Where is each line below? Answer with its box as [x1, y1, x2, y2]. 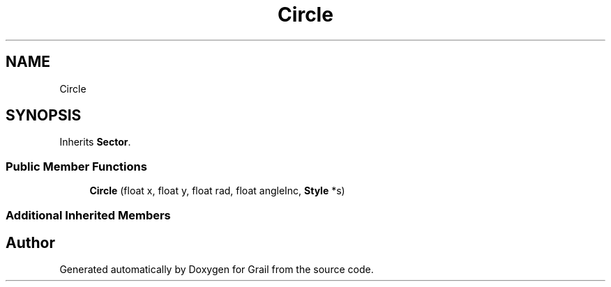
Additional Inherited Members [6, 208, 171, 222]
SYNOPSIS [6, 107, 82, 125]
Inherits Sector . [59, 136, 131, 148]
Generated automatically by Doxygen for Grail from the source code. [59, 263, 374, 276]
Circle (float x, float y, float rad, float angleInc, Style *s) [89, 185, 345, 197]
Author [6, 233, 55, 251]
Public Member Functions [6, 159, 147, 173]
